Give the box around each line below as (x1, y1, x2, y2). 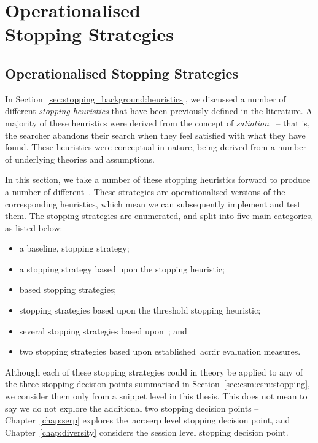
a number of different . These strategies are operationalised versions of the (5, 185, 285, 198)
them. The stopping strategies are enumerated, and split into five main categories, (5, 209, 314, 222)
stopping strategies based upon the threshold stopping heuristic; (19, 304, 261, 317)
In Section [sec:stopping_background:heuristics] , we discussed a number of (5, 92, 286, 105)
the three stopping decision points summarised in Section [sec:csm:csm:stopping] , (5, 377, 311, 390)
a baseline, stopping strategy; (19, 242, 130, 255)
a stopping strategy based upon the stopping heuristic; (19, 262, 225, 275)
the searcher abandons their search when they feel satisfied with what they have (5, 128, 306, 141)
